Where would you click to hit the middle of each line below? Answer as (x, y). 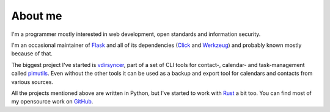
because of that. (32, 54)
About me (37, 16)
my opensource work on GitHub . (52, 102)
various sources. (32, 82)
